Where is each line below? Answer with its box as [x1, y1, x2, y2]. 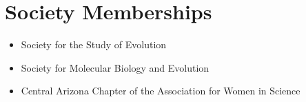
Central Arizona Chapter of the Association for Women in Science [21, 83, 300, 98]
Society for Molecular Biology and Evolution [21, 60, 210, 74]
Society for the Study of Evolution [21, 37, 167, 52]
